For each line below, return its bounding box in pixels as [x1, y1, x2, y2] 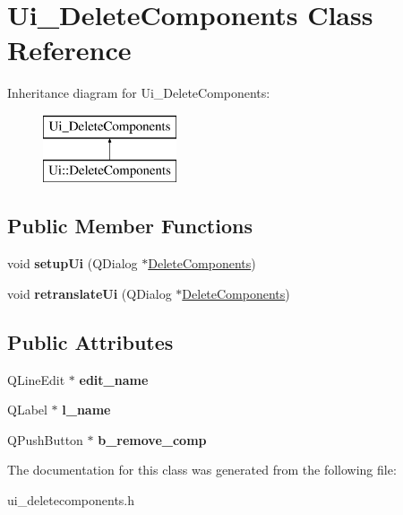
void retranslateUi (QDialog [7, 284, 172, 302]
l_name [62, 400, 111, 419]
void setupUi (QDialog [7, 254, 138, 273]
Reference [7, 31, 132, 68]
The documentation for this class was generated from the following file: [7, 460, 397, 479]
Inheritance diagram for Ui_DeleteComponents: [7, 83, 270, 102]
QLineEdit [7, 370, 65, 388]
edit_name [79, 370, 149, 388]
